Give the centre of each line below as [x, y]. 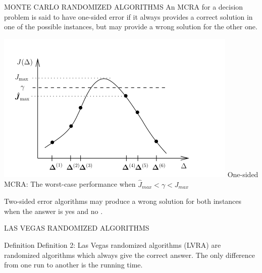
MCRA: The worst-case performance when [70, 184]
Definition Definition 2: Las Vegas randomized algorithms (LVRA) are [113, 244]
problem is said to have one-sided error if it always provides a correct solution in [128, 16]
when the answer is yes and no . [54, 211]
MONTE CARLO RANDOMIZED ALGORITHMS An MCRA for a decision [124, 7]
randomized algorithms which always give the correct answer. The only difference [130, 255]
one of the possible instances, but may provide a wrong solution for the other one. [131, 26]
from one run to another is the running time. [73, 265]
